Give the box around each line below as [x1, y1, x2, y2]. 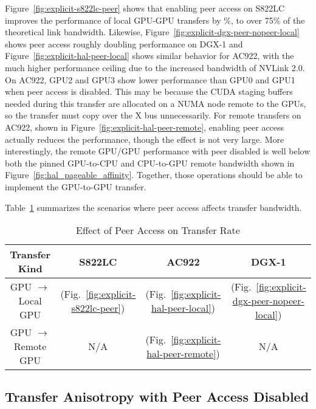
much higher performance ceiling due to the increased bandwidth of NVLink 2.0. [5, 61, 305, 74]
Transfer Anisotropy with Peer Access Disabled [5, 387, 309, 406]
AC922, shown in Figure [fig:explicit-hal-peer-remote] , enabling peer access [5, 120, 284, 133]
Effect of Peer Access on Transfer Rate [76, 223, 240, 238]
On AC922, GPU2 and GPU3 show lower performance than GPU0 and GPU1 [5, 73, 295, 86]
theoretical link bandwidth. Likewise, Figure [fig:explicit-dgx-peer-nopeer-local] [5, 26, 300, 38]
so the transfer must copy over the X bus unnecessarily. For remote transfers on [5, 109, 301, 122]
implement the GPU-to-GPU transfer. [5, 180, 146, 193]
